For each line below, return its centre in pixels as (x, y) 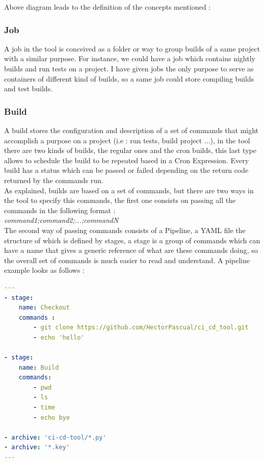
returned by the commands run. (54, 180)
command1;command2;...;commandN (61, 220)
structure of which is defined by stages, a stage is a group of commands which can (132, 240)
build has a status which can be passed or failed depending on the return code (126, 170)
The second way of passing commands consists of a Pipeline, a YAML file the (125, 230)
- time (44, 408)
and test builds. (29, 88)
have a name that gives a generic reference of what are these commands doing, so (131, 250)
